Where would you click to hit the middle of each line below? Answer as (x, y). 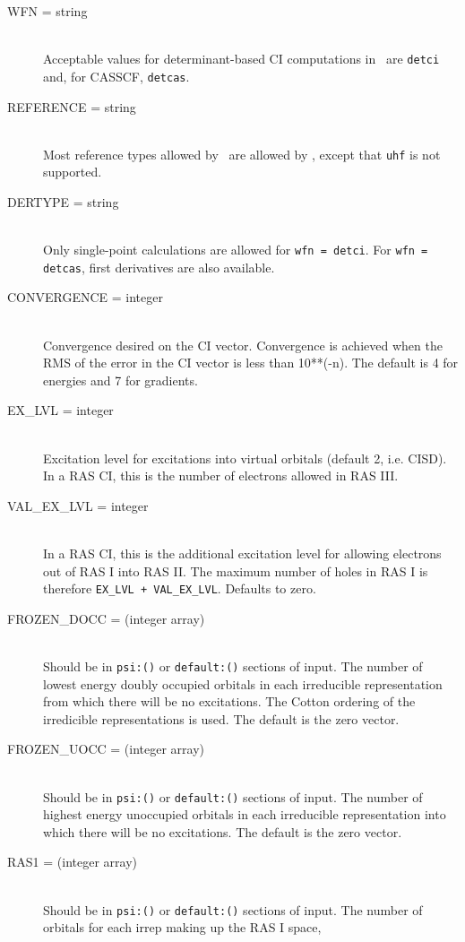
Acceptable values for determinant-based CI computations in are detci (241, 59)
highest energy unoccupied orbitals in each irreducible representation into (245, 814)
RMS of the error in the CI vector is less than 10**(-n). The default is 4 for (251, 363)
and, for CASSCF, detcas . (116, 76)
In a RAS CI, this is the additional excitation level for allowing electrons (242, 553)
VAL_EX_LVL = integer (78, 505)
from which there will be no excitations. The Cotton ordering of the (229, 701)
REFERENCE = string (72, 106)
